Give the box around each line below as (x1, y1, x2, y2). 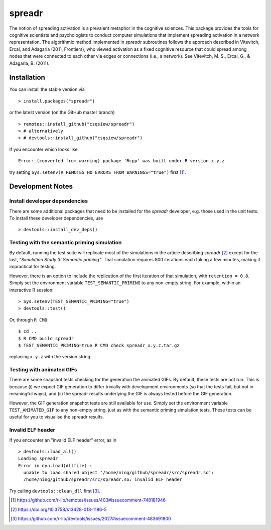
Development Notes (9, 182, 73, 191)
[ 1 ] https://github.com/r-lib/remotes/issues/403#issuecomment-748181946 (11, 497, 166, 503)
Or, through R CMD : (9, 316, 49, 323)
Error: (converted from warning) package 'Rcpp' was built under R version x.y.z (18, 158, 225, 164)
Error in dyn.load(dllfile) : (18, 463, 93, 468)
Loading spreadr (18, 456, 58, 462)
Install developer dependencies (9, 197, 88, 204)
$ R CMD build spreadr (18, 336, 74, 341)
